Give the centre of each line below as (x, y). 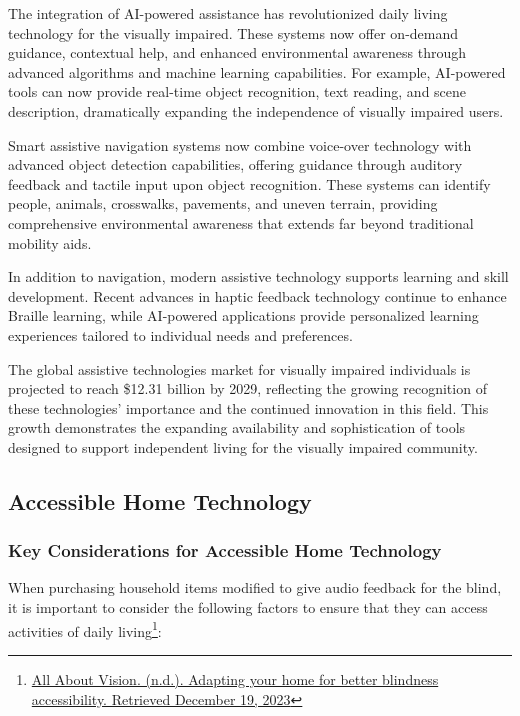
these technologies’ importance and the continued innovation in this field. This (248, 407)
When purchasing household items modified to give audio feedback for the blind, (255, 587)
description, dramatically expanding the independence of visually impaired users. (256, 110)
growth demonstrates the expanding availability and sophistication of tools (237, 427)
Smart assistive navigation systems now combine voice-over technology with (240, 144)
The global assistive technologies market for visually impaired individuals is (239, 368)
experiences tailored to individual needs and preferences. (180, 334)
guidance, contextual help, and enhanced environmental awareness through (237, 52)
